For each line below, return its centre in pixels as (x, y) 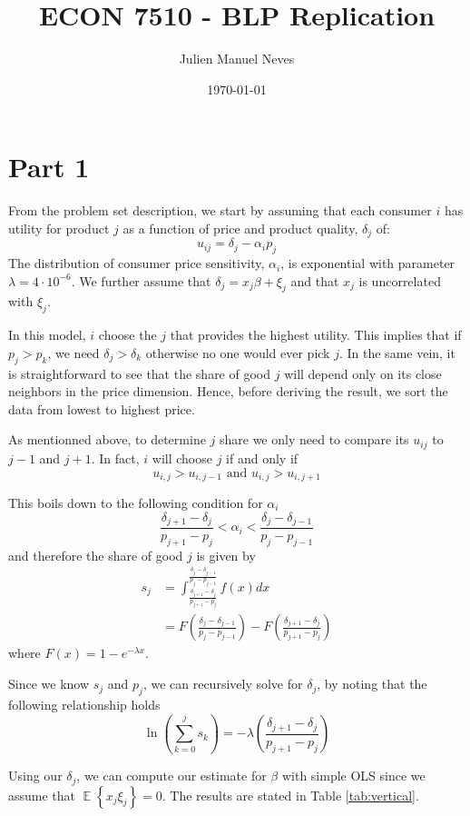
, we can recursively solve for (223, 684)
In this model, (47, 335)
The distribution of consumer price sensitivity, (137, 263)
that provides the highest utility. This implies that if (316, 335)
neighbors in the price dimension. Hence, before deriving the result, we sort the (228, 391)
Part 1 (49, 167)
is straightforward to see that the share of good (140, 373)
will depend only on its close (363, 373)
